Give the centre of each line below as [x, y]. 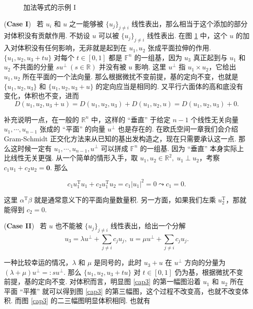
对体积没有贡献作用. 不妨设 [47, 35]
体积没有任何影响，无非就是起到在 [72, 48]
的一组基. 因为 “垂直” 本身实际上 [192, 148]
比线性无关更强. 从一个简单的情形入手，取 [71, 158]
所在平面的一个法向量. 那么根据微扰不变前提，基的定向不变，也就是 [130, 76]
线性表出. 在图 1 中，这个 [187, 35]
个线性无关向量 [215, 119]
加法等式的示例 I [50, 7]
